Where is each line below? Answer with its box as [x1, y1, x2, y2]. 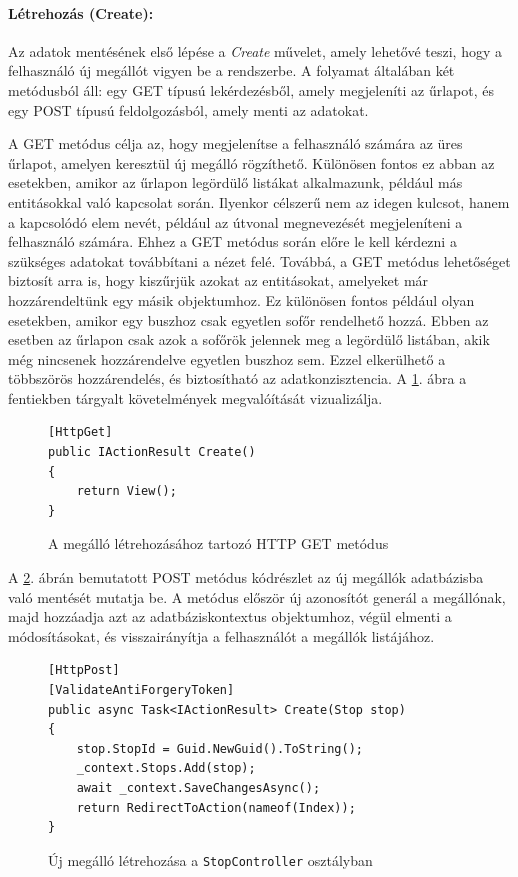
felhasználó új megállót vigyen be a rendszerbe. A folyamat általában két [8, 60, 455, 81]
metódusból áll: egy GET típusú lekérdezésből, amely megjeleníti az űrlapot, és [8, 79, 495, 100]
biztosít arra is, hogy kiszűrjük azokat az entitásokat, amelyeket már [8, 270, 429, 291]
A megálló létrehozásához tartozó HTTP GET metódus [48, 533, 389, 554]
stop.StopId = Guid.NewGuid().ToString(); [76, 741, 363, 756]
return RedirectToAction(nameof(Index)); [76, 800, 356, 815]
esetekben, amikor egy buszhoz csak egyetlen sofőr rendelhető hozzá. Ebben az [8, 309, 489, 330]
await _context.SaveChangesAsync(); [76, 780, 321, 795]
